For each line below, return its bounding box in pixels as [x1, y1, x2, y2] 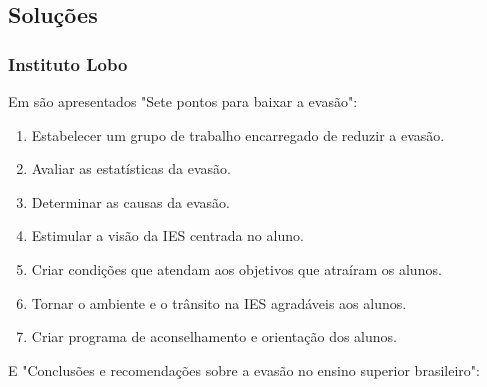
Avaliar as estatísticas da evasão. [31, 158, 231, 179]
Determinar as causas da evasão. [31, 191, 230, 212]
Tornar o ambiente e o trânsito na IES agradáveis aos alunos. [31, 292, 407, 313]
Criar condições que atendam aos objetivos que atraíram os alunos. [31, 258, 442, 279]
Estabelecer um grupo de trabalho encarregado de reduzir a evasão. [31, 124, 445, 145]
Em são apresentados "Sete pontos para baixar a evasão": [8, 91, 358, 111]
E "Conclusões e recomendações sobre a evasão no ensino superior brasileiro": [8, 359, 480, 380]
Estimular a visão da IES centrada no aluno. [31, 225, 304, 246]
